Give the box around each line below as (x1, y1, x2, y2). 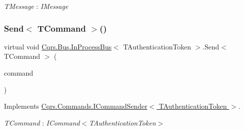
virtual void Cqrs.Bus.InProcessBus (4, 41, 112, 51)
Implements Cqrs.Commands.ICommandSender (4, 101, 147, 111)
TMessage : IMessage (4, 1, 68, 11)
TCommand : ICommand (4, 117, 80, 128)
